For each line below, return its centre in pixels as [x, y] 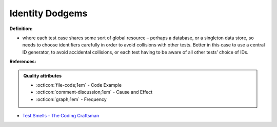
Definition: [21, 29]
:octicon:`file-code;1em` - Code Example [79, 85]
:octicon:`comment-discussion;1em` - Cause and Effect [94, 92]
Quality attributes [42, 75]
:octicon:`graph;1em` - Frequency [72, 99]
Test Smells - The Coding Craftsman [61, 116]
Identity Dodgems [48, 13]
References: [23, 62]
